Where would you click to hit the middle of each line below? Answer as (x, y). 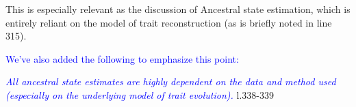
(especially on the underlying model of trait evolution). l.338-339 (140, 94)
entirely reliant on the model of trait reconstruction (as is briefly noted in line (169, 22)
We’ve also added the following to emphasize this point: (122, 58)
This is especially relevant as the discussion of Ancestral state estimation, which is (178, 9)
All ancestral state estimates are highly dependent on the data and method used (171, 81)
